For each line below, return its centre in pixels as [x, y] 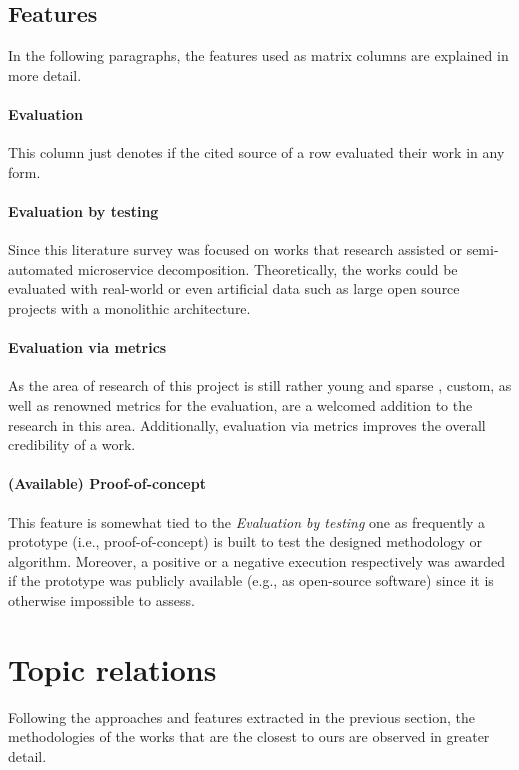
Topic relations [112, 668]
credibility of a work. [72, 444]
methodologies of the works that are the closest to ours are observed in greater [249, 736]
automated [41, 268]
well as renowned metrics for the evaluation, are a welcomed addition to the [240, 404]
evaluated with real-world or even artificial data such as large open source [234, 288]
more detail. [45, 74]
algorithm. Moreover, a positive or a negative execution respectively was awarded [257, 560]
